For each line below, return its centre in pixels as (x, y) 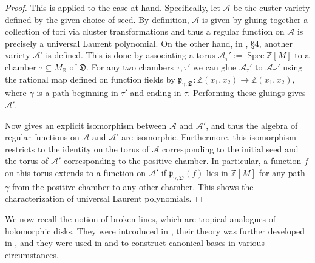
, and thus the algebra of (252, 125)
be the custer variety (272, 7)
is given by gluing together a (255, 19)
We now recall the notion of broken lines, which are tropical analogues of (140, 218)
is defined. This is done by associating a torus (130, 55)
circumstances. (32, 254)
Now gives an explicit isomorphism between (86, 125)
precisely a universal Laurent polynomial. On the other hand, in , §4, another (149, 43)
